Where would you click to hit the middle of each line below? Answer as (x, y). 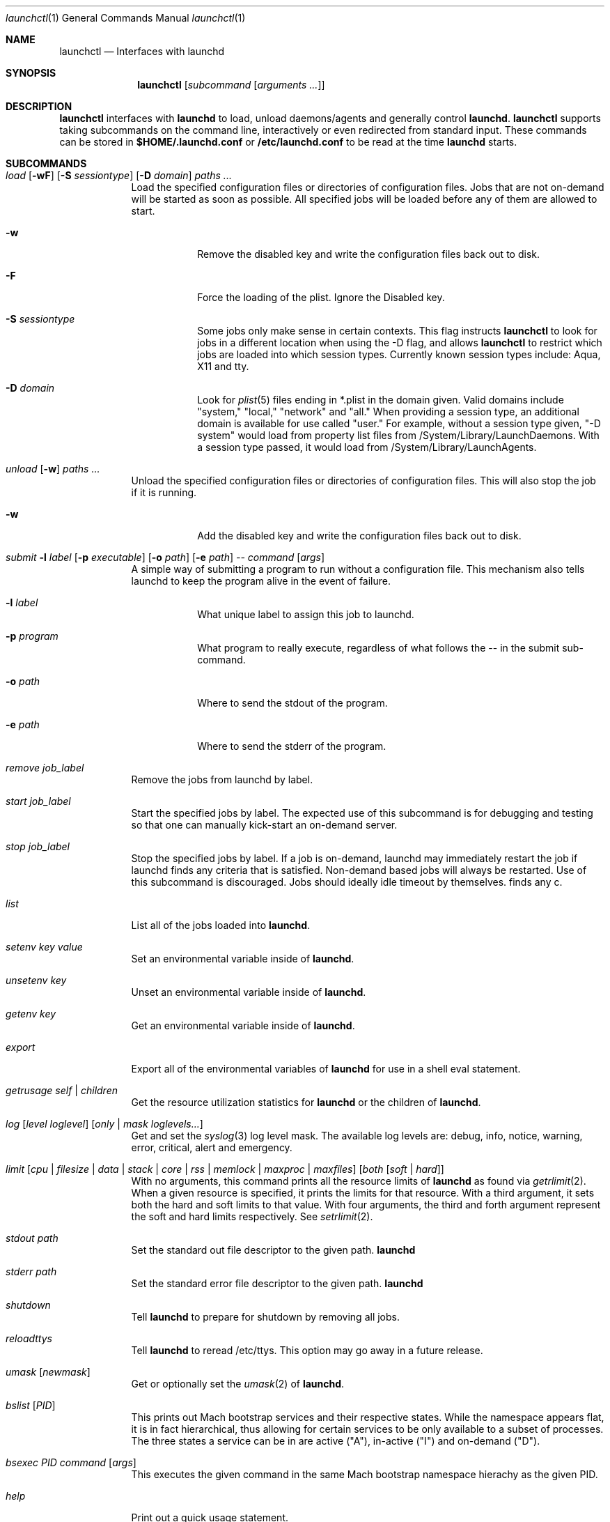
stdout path (32, 1238)
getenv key (31, 1014)
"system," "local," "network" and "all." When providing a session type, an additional (388, 412)
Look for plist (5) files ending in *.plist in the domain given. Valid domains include (381, 400)
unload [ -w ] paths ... (53, 469)
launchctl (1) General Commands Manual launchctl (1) (126, 18)
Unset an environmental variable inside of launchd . (249, 992)
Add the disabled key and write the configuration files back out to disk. (359, 536)
